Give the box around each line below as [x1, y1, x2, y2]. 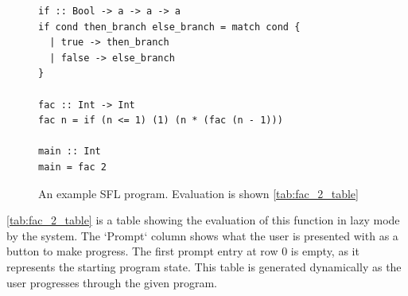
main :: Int [38, 146, 101, 158]
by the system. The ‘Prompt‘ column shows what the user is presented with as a [6, 227, 398, 243]
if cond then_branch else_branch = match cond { [38, 21, 301, 33]
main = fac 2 [38, 161, 107, 173]
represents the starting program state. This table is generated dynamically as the [6, 258, 402, 275]
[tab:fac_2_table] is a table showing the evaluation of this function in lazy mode [6, 212, 400, 228]
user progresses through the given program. [6, 274, 217, 290]
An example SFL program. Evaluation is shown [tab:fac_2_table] [38, 185, 359, 201]
